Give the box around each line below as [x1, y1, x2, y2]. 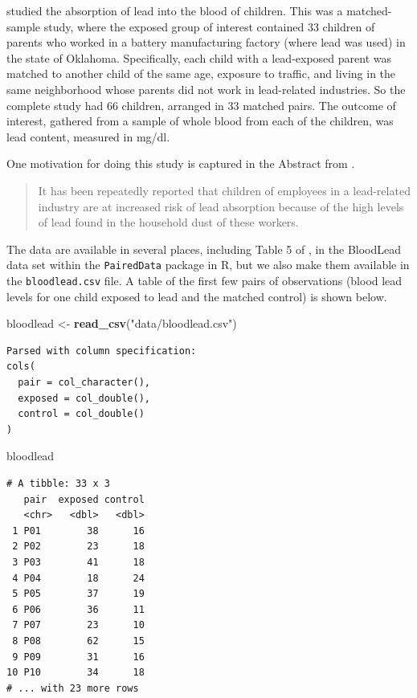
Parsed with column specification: [6, 345, 197, 357]
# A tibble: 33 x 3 [6, 477, 110, 489]
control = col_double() [18, 408, 145, 420]
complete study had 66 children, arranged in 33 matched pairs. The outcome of [6, 96, 396, 113]
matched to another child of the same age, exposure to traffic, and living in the [6, 65, 396, 82]
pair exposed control [23, 493, 145, 505]
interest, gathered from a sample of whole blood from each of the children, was [6, 112, 394, 129]
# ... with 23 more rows [6, 682, 139, 694]
